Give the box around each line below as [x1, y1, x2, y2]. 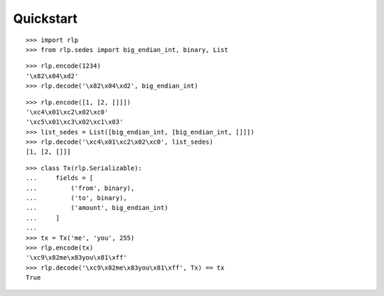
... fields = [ [26, 174, 94, 182]
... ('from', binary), [26, 184, 135, 192]
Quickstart [13, 11, 78, 26]
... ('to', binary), [26, 194, 127, 202]
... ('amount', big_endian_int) [26, 203, 169, 212]
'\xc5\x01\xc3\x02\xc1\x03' [26, 118, 124, 126]
